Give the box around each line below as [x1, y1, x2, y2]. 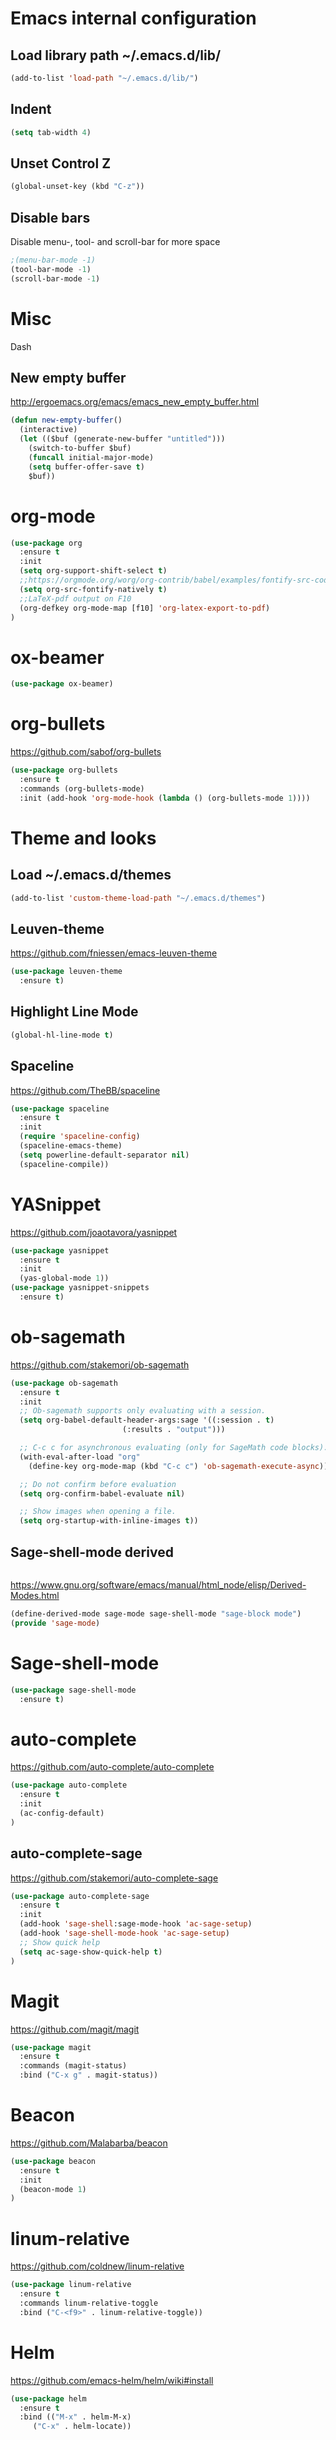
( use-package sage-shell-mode [10, 1685, 137, 1695]
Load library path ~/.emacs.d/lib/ [10, 47, 222, 64]
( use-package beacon [10, 2156, 97, 2166]
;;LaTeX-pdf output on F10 [19, 593, 132, 604]
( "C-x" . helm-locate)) [32, 2422, 132, 2432]
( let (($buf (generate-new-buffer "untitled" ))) [19, 434, 226, 444]
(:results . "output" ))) [121, 1425, 226, 1435]
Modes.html [10, 1590, 60, 1601]
